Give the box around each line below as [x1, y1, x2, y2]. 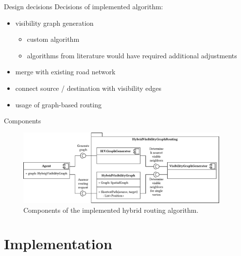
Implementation [4, 233, 112, 253]
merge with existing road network [15, 67, 116, 77]
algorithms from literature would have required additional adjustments [27, 50, 237, 60]
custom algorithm [27, 34, 80, 44]
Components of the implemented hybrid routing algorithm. [23, 205, 199, 215]
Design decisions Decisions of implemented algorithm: [4, 1, 163, 11]
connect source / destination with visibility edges [15, 83, 161, 93]
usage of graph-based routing [15, 99, 102, 109]
